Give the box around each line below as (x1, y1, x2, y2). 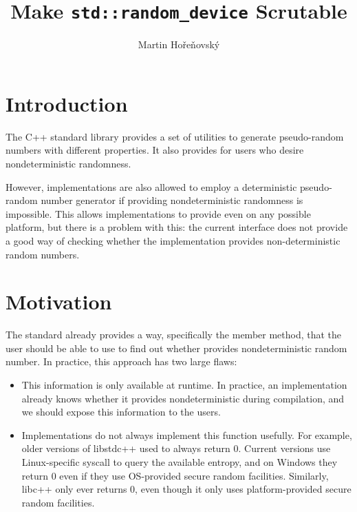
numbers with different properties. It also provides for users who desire (6, 143, 304, 157)
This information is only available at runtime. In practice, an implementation (21, 378, 347, 392)
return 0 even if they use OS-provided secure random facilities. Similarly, (21, 468, 329, 482)
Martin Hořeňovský (138, 37, 220, 52)
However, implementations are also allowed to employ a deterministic (6, 179, 297, 194)
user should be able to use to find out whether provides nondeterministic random (6, 340, 347, 355)
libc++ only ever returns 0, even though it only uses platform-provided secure (21, 482, 351, 496)
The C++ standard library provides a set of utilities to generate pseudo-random (6, 129, 344, 143)
